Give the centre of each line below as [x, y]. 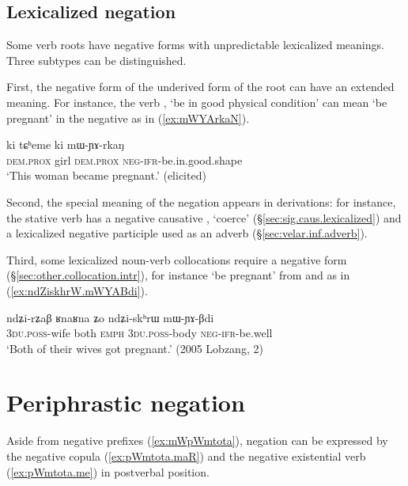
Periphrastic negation [126, 402]
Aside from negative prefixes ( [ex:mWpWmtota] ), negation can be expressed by [197, 440]
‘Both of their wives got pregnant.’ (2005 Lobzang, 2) [135, 348]
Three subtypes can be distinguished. [96, 60]
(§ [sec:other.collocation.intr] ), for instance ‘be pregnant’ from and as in [178, 275]
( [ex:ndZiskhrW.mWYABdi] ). [77, 290]
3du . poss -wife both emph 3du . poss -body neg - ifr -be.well [140, 333]
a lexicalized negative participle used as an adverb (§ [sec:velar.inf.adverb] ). [187, 233]
